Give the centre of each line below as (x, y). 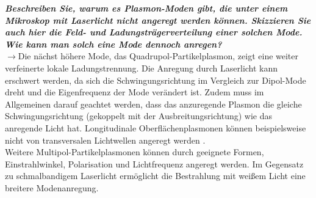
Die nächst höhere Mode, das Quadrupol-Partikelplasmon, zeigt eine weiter (158, 56)
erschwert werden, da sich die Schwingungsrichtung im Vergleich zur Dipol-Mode (156, 80)
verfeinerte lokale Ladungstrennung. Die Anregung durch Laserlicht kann (142, 68)
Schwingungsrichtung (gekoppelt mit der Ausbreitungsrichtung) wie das (139, 116)
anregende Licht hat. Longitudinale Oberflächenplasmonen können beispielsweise (156, 127)
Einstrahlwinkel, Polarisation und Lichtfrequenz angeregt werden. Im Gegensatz (154, 163)
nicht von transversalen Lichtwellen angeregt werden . (105, 140)
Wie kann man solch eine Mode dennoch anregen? (113, 44)
